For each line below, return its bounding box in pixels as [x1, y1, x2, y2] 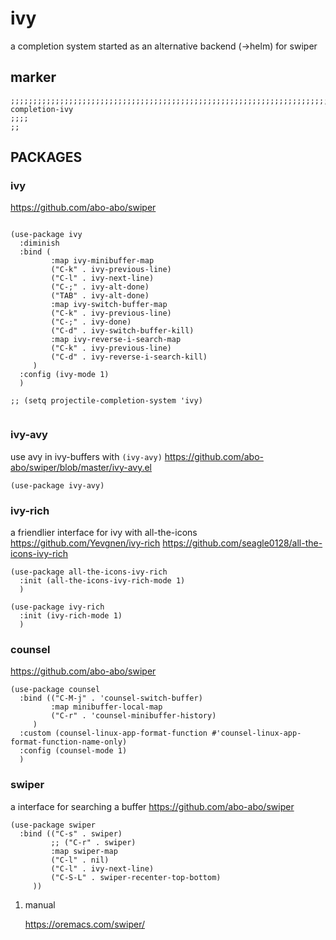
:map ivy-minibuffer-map [50, 256, 155, 266]
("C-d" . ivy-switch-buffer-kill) [50, 326, 195, 336]
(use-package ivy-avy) [10, 480, 105, 491]
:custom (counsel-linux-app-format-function [19, 728, 208, 739]
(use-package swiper [10, 820, 97, 830]
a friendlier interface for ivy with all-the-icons [10, 527, 198, 539]
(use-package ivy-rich [10, 602, 105, 612]
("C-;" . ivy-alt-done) [50, 282, 150, 292]
